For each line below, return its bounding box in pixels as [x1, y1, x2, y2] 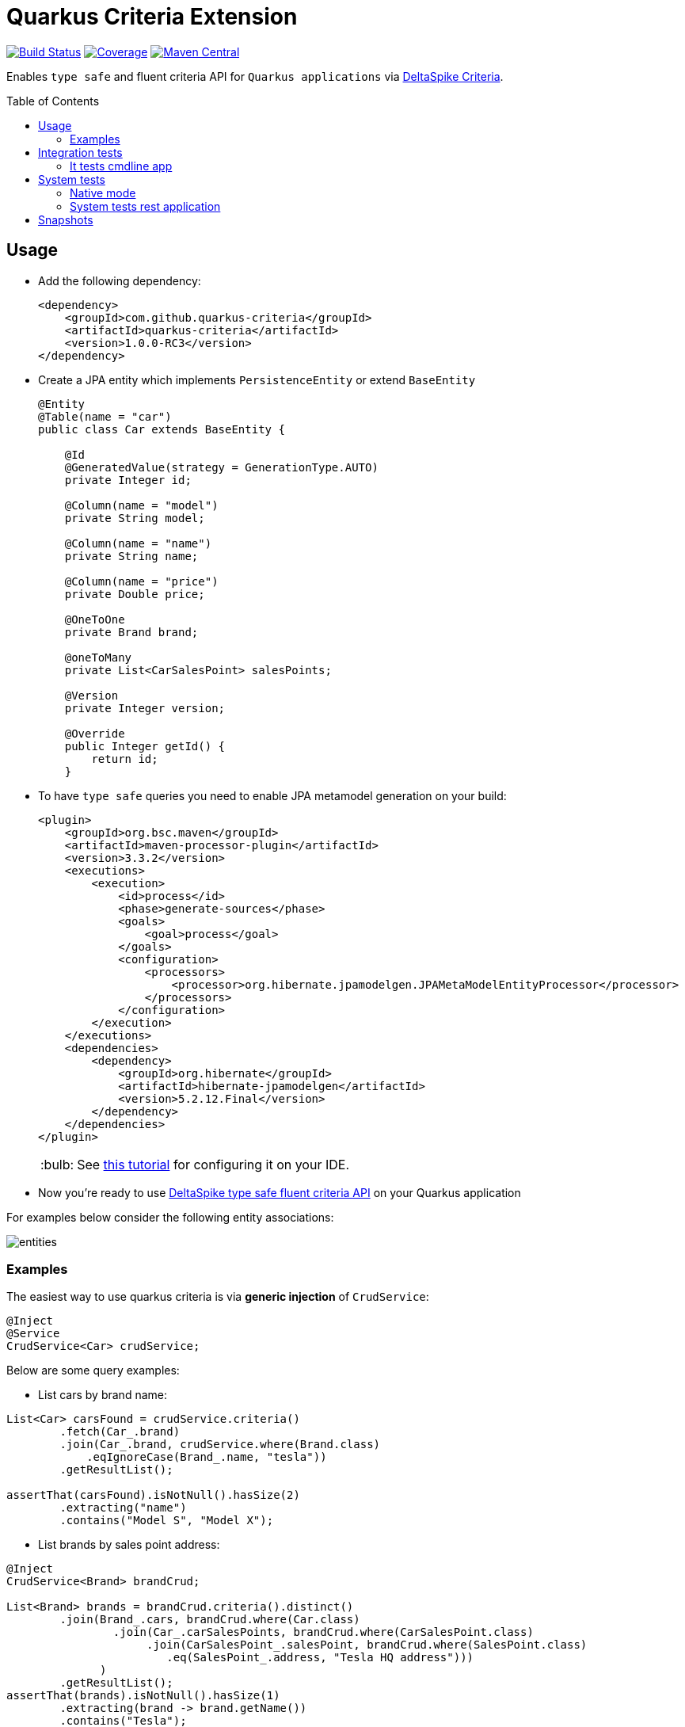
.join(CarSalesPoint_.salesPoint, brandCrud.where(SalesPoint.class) [147, 1638, 588, 1652]
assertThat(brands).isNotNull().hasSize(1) [6, 1689, 280, 1702]
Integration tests [38, 145, 123, 159]
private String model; [64, 511, 205, 524]
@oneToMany [64, 650, 132, 664]
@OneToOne [64, 612, 125, 626]
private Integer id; [64, 473, 192, 486]
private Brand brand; [64, 625, 199, 639]
